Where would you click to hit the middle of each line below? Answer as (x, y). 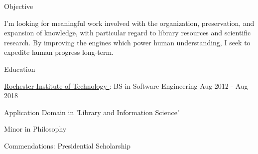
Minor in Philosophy (35, 129)
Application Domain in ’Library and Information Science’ (92, 112)
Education (20, 69)
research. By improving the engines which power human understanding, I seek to (127, 42)
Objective (19, 6)
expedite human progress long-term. (59, 52)
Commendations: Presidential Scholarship (67, 145)
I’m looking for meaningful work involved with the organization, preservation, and (129, 23)
